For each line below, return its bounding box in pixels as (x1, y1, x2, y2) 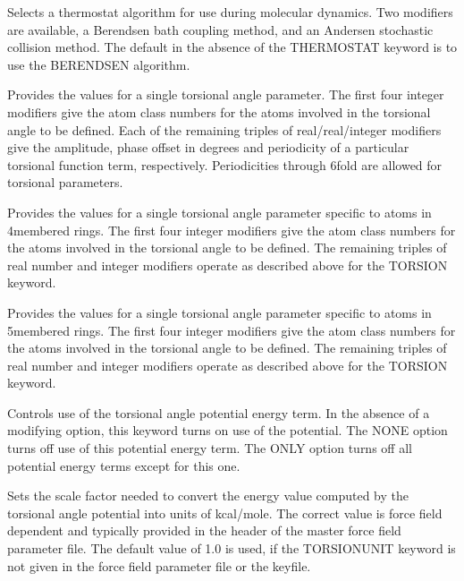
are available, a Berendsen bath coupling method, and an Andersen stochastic (7, 20, 434, 38)
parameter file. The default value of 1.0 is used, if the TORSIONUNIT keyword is (7, 539, 456, 558)
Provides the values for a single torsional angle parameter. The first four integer (7, 85, 444, 104)
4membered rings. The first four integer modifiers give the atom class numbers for (7, 220, 456, 239)
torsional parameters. (7, 173, 123, 192)
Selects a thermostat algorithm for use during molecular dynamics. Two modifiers (7, 3, 453, 21)
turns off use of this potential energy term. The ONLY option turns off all (7, 439, 412, 457)
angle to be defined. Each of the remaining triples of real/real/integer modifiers (7, 120, 442, 139)
